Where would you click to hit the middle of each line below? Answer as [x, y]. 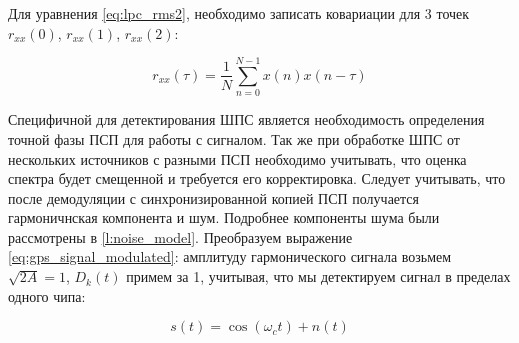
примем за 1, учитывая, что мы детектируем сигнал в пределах [318, 276]
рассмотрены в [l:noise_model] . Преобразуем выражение [180, 236]
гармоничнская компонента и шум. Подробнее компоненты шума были [224, 217]
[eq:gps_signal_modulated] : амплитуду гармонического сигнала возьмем [230, 256]
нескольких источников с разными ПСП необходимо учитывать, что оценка [237, 158]
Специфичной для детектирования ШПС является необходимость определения [246, 119]
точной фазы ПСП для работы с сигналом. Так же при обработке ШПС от [234, 138]
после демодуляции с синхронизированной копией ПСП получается [214, 197]
